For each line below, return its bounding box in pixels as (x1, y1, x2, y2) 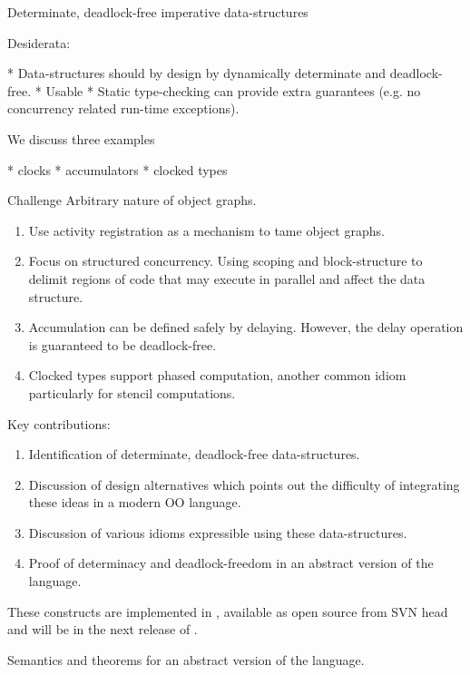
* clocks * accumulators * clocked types (7, 160, 228, 179)
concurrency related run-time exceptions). (7, 99, 240, 118)
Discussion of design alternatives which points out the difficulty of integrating (28, 474, 460, 494)
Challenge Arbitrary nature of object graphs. (7, 191, 257, 210)
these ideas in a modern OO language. (28, 493, 241, 512)
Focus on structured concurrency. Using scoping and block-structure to (28, 251, 423, 270)
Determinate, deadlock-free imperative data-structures (7, 3, 308, 21)
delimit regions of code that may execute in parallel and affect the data (28, 269, 426, 288)
